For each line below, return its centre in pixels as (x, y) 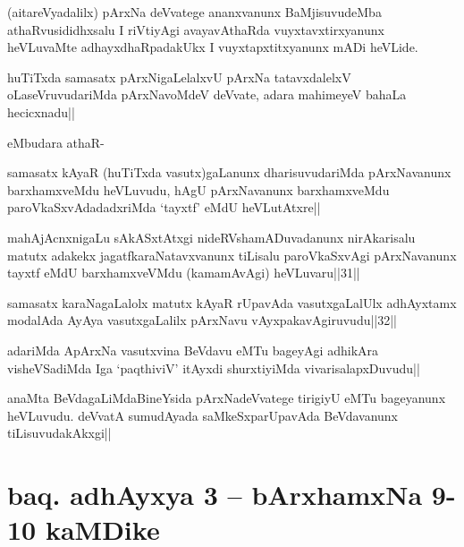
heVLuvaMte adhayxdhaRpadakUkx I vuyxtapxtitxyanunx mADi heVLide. (213, 47)
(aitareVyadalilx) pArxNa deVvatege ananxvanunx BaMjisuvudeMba (194, 12)
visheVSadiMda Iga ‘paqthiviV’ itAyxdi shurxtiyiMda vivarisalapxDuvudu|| (214, 368)
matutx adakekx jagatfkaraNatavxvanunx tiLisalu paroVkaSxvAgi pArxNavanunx (232, 255)
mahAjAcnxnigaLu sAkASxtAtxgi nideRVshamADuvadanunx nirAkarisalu (211, 237)
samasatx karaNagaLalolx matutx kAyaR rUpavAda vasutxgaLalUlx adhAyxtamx (232, 302)
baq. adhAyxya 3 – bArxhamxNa (215, 495)
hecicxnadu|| (41, 111)
